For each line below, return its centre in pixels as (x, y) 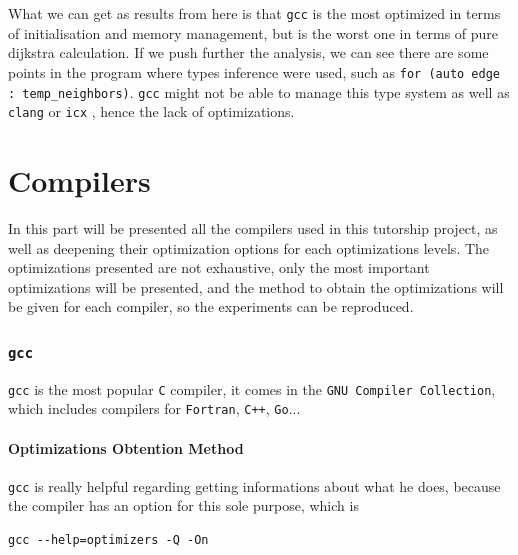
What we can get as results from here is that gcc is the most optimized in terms (254, 13)
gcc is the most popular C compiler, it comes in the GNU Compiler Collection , (252, 388)
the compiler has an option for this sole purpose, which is (183, 505)
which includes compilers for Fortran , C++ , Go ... (154, 408)
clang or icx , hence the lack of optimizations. (151, 111)
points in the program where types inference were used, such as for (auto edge (254, 71)
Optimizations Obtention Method (126, 447)
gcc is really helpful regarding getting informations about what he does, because (254, 485)
